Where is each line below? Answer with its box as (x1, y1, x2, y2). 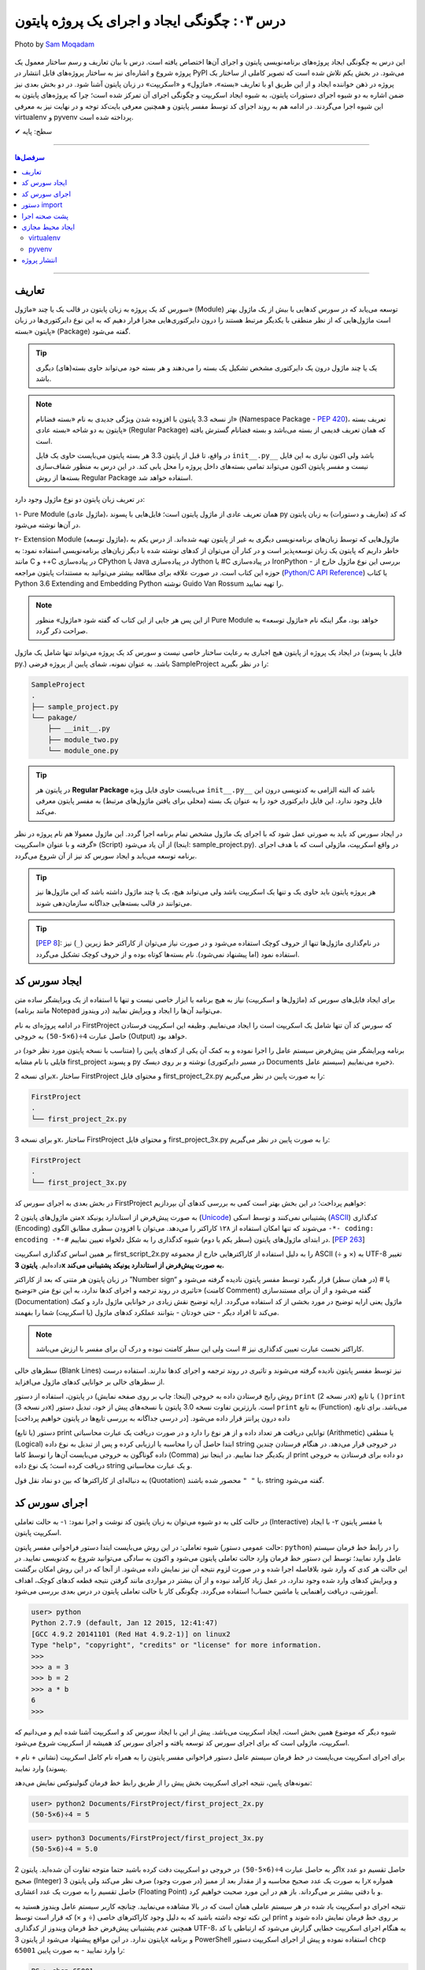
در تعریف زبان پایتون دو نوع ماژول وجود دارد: (14, 495, 146, 504)
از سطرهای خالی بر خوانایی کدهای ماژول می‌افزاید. (14, 1377, 165, 1386)
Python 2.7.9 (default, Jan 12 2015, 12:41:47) (31, 1619, 218, 1627)
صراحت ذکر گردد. (35, 626, 88, 636)
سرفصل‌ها (14, 152, 45, 162)
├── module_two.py (47, 735, 119, 744)
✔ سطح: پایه (14, 127, 53, 136)
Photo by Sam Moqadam (14, 39, 94, 49)
